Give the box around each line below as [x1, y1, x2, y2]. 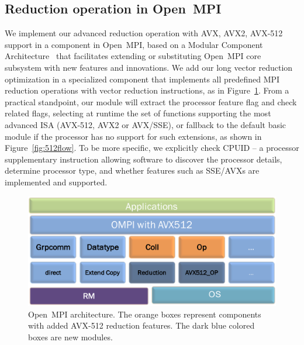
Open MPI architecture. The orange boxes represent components [28, 308, 261, 320]
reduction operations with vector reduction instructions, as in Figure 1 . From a [5, 84, 289, 96]
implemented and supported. [5, 175, 108, 188]
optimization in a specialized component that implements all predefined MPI [5, 73, 280, 85]
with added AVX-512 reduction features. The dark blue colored [28, 319, 255, 332]
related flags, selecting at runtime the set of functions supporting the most [5, 107, 271, 119]
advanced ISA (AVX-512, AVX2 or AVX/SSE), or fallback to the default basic [5, 118, 286, 130]
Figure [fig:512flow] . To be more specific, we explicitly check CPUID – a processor [5, 142, 299, 154]
